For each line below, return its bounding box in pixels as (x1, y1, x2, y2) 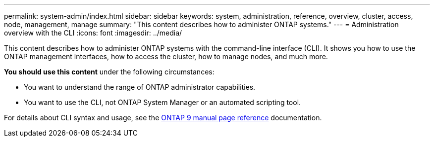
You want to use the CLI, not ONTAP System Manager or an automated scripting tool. (24, 98, 301, 106)
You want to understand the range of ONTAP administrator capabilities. (24, 83, 256, 91)
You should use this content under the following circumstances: (4, 68, 215, 76)
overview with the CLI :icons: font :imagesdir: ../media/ (4, 29, 182, 37)
